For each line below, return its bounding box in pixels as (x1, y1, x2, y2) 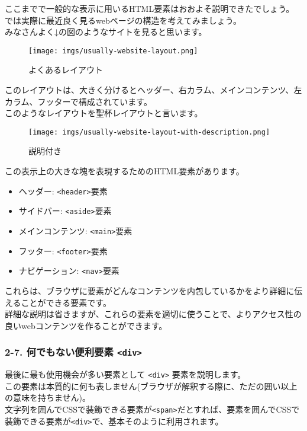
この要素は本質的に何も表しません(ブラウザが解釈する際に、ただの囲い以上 (5, 379, 298, 392)
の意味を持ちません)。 (5, 391, 91, 404)
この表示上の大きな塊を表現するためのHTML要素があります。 (5, 165, 244, 177)
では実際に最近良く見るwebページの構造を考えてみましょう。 (5, 14, 241, 26)
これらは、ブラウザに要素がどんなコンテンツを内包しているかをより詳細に (5, 284, 295, 296)
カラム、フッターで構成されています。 (5, 95, 152, 107)
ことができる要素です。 (21, 296, 111, 308)
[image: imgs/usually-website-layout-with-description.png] (28, 127, 270, 136)
